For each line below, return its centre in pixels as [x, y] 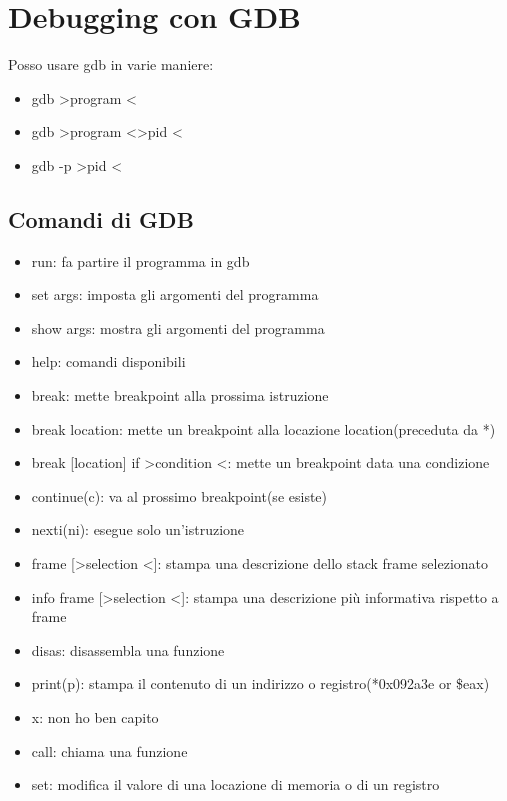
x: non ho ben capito [95, 717]
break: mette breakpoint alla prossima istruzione [180, 395]
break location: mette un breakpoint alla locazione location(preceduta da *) [263, 428]
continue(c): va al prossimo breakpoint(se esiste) [179, 495]
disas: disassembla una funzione [128, 649]
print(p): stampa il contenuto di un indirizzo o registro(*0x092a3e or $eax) [260, 683]
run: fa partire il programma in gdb [140, 260]
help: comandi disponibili [108, 361]
